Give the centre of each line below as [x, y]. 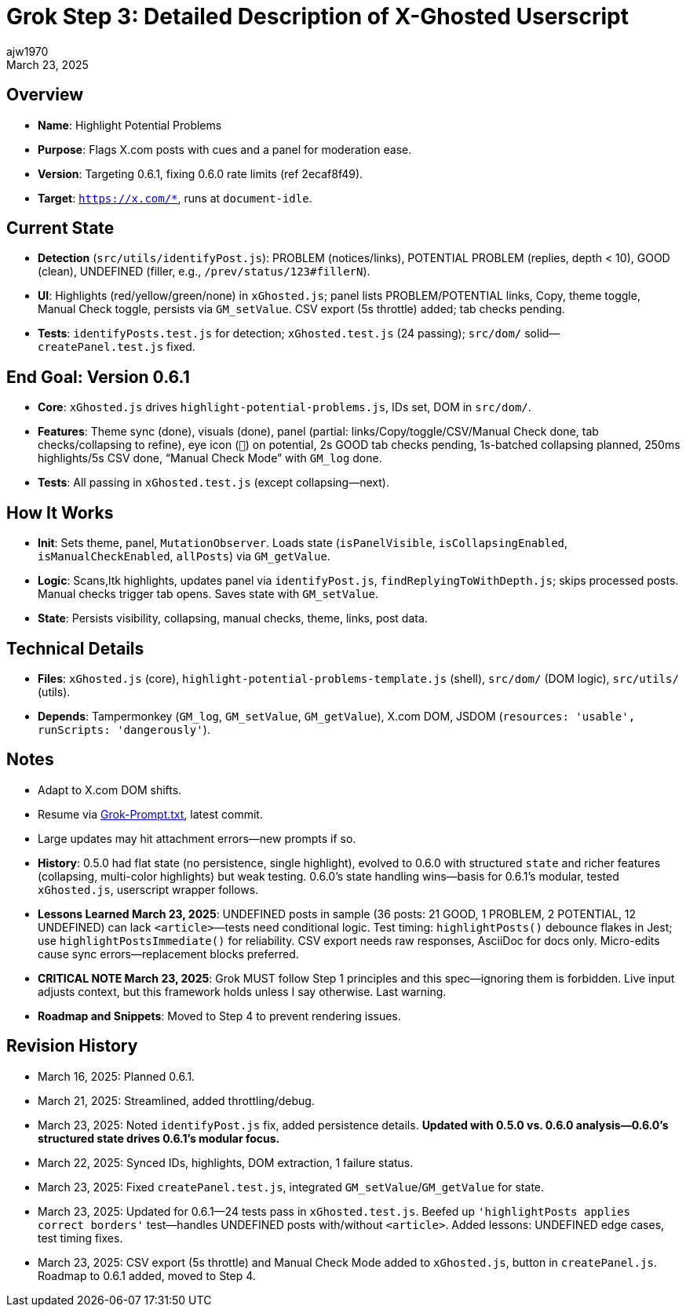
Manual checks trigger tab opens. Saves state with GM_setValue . [208, 594]
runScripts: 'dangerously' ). [124, 729]
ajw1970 [27, 51]
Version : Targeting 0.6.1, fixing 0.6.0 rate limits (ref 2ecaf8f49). [201, 173]
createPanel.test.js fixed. [117, 347]
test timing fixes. [80, 1238]
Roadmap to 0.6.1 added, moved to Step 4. [147, 1275]
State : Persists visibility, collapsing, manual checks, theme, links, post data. [233, 618]
